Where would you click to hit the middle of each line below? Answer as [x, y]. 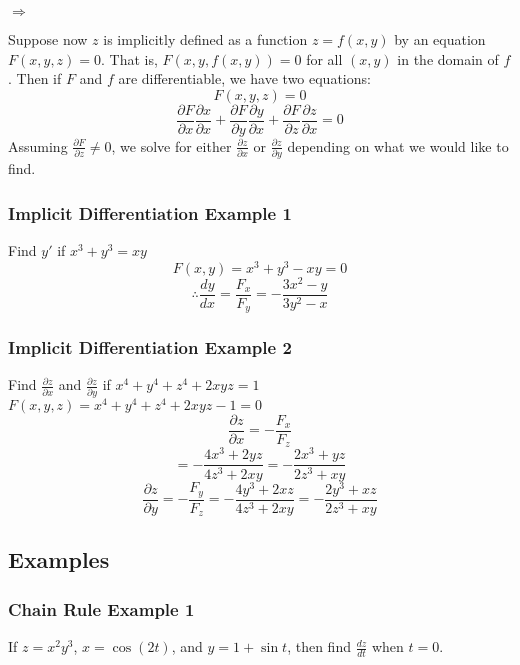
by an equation [440, 39]
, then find [319, 646]
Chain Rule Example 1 [101, 608]
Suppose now [48, 39]
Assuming [38, 145]
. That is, [129, 58]
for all [324, 58]
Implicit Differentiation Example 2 [150, 347]
